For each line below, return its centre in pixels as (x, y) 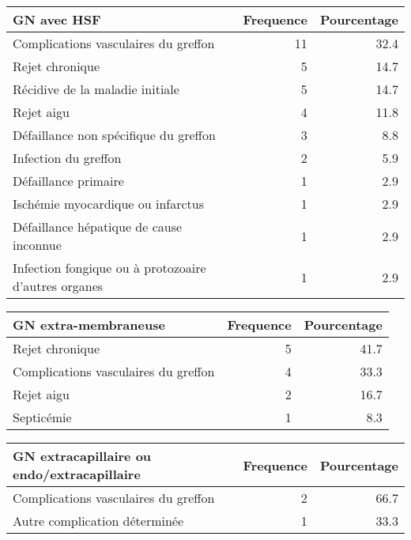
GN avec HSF (57, 19)
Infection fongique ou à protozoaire (109, 268)
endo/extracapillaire (77, 474)
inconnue (37, 245)
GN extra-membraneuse (89, 325)
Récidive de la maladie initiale (96, 89)
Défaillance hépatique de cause (98, 227)
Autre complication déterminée (98, 521)
